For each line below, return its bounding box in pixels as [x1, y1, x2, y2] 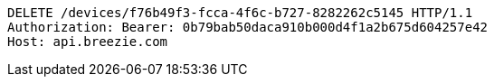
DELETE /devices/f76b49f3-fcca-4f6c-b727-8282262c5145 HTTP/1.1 [7, 5, 473, 20]
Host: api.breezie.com [7, 34, 168, 49]
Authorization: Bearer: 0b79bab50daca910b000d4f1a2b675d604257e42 [7, 20, 489, 34]
